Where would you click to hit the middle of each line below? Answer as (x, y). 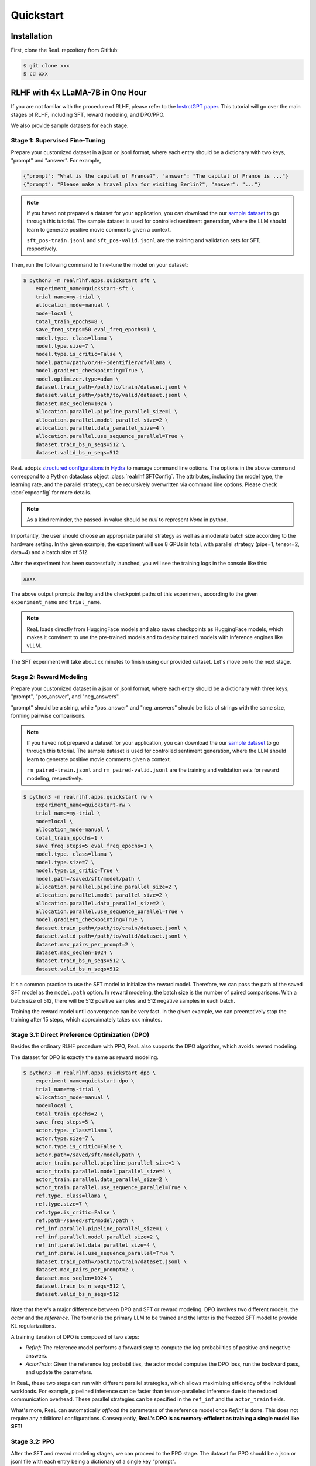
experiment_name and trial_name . (56, 602)
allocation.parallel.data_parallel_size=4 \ (100, 428)
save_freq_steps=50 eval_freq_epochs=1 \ (96, 330)
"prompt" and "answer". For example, (56, 161)
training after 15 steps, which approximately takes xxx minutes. (86, 1020)
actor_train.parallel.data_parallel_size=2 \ (102, 1179)
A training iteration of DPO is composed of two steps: (75, 1336)
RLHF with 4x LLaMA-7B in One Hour (79, 92)
